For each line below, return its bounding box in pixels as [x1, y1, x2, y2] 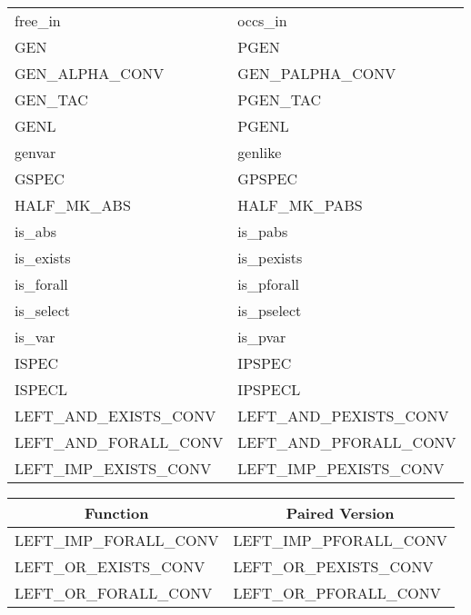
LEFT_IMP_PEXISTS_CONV [237, 458, 445, 479]
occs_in [237, 10, 287, 31]
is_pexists [237, 247, 303, 268]
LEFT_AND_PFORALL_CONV [237, 431, 456, 452]
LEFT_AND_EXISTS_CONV [15, 405, 216, 426]
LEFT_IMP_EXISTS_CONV [15, 458, 212, 479]
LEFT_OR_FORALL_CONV [15, 582, 213, 603]
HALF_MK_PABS [237, 194, 363, 215]
